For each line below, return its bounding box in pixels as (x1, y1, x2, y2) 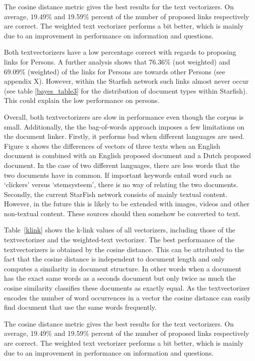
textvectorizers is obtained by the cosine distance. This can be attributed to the (4, 244, 244, 254)
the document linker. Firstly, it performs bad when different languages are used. (4, 131, 245, 141)
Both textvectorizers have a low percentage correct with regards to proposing (4, 47, 236, 57)
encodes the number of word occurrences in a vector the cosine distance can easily (4, 292, 251, 302)
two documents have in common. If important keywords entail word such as (4, 169, 232, 180)
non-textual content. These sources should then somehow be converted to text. (4, 208, 241, 218)
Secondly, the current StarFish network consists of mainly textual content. (4, 189, 227, 199)
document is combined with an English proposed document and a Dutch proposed (4, 150, 251, 161)
